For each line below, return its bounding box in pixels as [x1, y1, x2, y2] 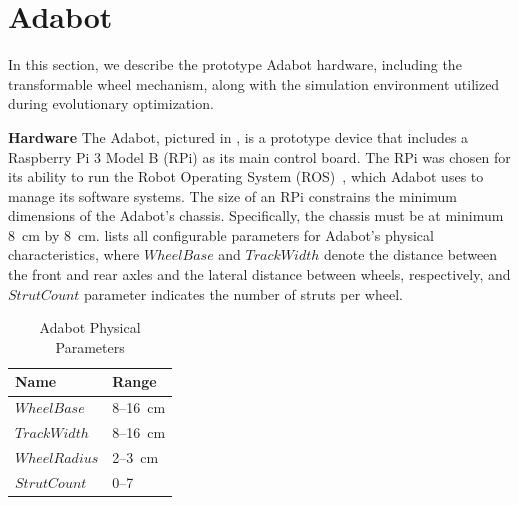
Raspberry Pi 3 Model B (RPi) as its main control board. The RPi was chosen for [8, 146, 511, 167]
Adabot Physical [39, 317, 141, 338]
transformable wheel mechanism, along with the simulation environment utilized [8, 73, 500, 94]
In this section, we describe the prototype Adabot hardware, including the [8, 54, 462, 75]
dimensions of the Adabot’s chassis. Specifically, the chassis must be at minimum [8, 205, 504, 226]
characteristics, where [8, 244, 140, 265]
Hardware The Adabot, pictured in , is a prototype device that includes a [8, 126, 469, 147]
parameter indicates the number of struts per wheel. [84, 283, 403, 304]
